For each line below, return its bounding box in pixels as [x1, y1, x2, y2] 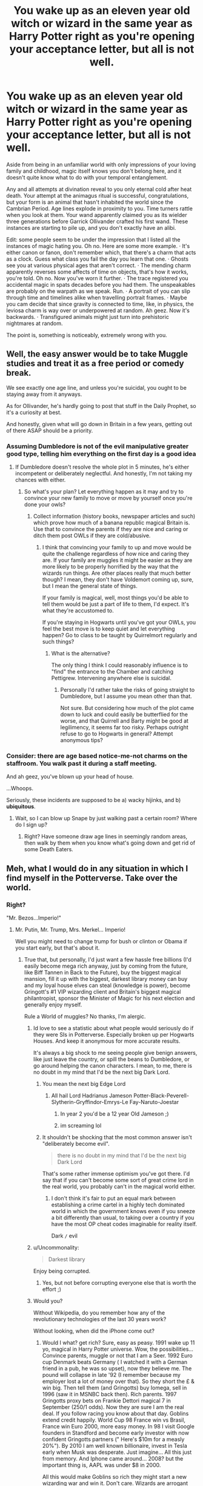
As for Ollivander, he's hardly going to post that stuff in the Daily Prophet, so [6, 402, 196, 409]
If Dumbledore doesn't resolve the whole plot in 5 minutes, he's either [15, 463, 190, 470]
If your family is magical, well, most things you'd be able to [42, 594, 189, 601]
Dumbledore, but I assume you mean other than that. [60, 692, 192, 700]
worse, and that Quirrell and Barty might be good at [60, 717, 189, 725]
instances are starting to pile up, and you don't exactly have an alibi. [6, 224, 176, 231]
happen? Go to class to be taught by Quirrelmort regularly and [42, 632, 198, 639]
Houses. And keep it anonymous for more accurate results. [33, 1037, 181, 1045]
